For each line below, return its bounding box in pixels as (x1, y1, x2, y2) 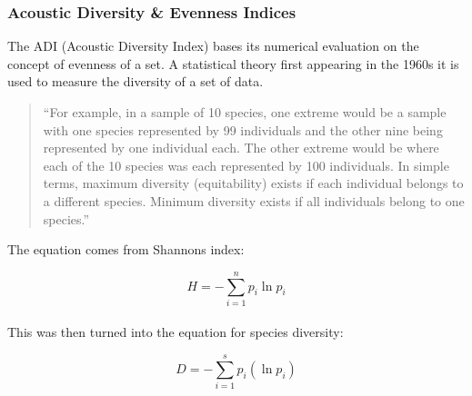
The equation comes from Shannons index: (7, 240, 245, 259)
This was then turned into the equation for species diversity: (7, 322, 344, 342)
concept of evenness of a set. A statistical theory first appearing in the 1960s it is (7, 54, 459, 73)
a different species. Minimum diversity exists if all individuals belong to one (43, 191, 465, 210)
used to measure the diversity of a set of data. (7, 72, 264, 91)
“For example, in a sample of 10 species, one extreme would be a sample (43, 103, 447, 121)
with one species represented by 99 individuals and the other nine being (43, 120, 443, 139)
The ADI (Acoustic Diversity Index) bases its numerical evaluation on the (7, 36, 419, 55)
